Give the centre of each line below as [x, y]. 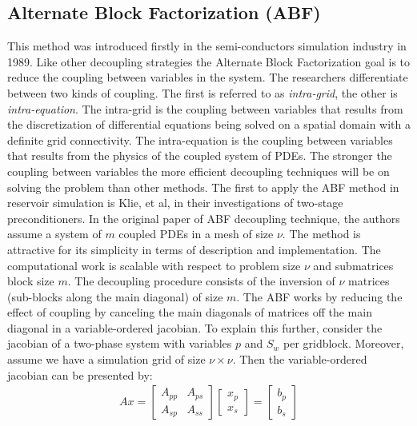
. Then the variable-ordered [300, 359]
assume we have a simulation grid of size [106, 359]
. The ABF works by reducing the [319, 296]
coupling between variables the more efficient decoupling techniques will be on [198, 171]
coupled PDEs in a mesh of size [196, 234]
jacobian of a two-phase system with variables [120, 343]
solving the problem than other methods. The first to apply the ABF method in [203, 187]
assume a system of [54, 234]
